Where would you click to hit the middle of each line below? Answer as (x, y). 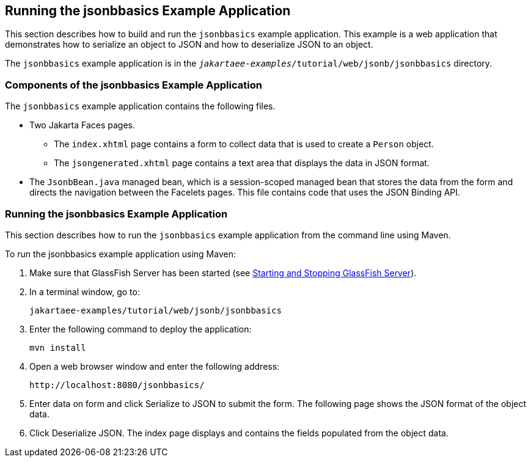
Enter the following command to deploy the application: (141, 329)
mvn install (58, 347)
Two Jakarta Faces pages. (82, 125)
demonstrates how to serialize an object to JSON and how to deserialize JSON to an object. (189, 45)
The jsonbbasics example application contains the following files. (140, 106)
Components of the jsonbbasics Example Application (134, 85)
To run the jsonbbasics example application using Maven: (120, 254)
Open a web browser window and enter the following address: (155, 366)
